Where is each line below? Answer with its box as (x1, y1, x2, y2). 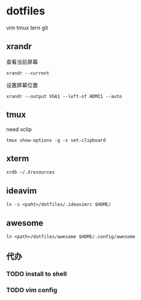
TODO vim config (6, 286, 58, 295)
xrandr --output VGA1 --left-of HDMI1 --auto (6, 93, 122, 100)
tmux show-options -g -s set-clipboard (6, 137, 106, 143)
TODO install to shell (6, 270, 67, 278)
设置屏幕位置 (6, 81, 38, 88)
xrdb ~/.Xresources (6, 169, 55, 175)
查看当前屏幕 (6, 58, 38, 65)
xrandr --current (6, 70, 50, 76)
